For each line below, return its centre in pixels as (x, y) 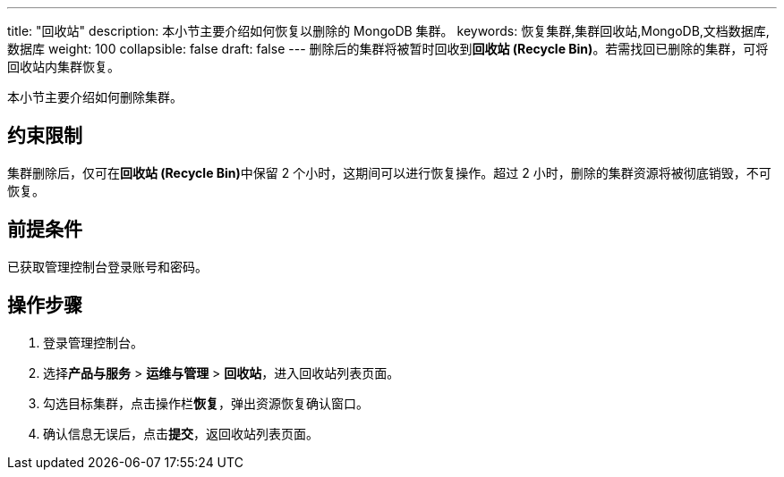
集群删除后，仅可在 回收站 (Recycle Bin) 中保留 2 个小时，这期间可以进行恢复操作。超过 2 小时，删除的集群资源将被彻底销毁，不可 (389, 172)
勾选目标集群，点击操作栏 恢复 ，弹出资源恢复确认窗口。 (206, 403)
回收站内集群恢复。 (64, 67)
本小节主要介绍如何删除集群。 (95, 97)
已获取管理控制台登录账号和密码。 (107, 266)
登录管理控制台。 (93, 342)
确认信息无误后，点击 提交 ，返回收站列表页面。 (181, 433)
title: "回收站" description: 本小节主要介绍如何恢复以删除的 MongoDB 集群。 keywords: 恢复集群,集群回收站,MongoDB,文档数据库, (388, 31)
